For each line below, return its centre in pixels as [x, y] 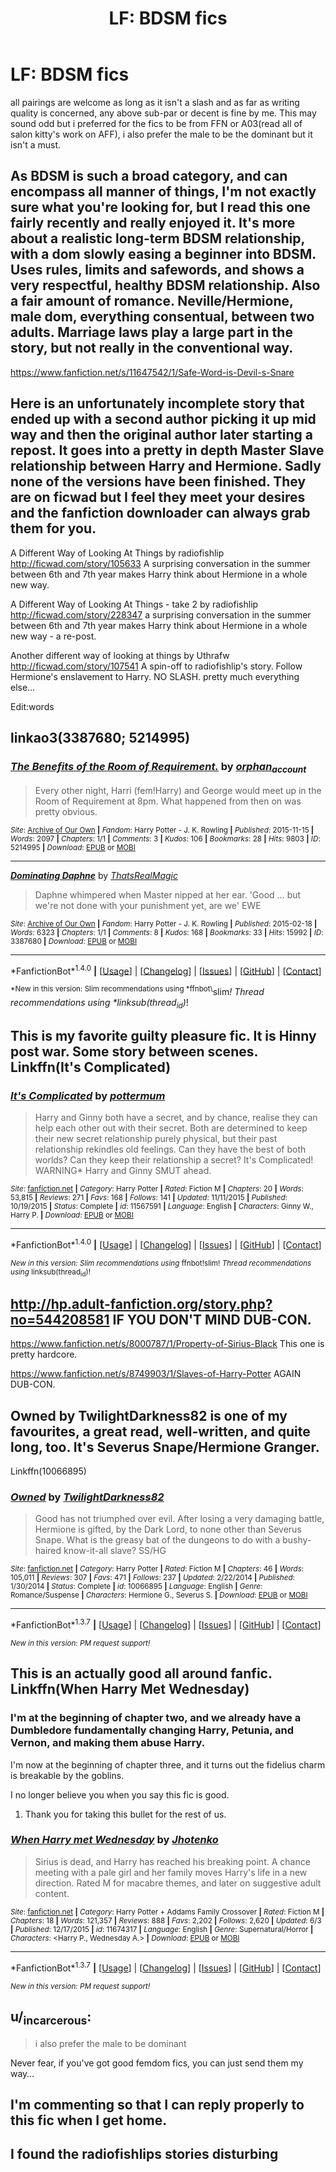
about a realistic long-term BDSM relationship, [157, 238]
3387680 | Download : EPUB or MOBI [74, 941]
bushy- [297, 1540]
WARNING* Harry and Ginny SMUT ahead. [123, 1171]
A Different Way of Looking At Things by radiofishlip [117, 553]
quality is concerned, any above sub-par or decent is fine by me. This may [163, 113]
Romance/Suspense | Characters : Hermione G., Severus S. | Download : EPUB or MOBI [159, 1595]
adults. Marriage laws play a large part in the [151, 332]
